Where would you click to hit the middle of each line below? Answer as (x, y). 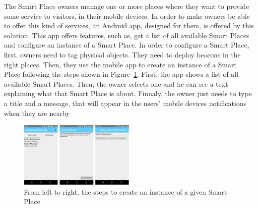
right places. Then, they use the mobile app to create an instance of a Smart (120, 64)
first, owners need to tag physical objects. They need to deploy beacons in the (122, 54)
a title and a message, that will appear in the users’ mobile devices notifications (125, 103)
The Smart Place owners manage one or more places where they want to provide (127, 6)
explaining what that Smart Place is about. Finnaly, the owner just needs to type (128, 93)
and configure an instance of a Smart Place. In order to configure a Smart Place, (127, 45)
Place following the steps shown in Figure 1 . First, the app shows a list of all (121, 74)
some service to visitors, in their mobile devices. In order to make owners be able (127, 16)
